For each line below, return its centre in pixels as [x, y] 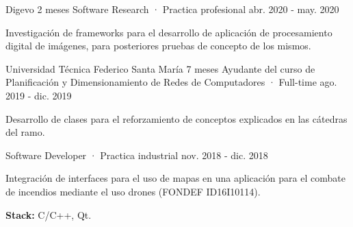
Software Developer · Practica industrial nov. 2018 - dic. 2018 [137, 155]
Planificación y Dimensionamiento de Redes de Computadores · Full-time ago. [171, 82]
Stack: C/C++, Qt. [49, 214]
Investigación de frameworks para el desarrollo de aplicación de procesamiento [169, 32]
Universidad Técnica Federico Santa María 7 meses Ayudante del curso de [160, 68]
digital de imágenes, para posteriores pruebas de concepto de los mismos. [158, 46]
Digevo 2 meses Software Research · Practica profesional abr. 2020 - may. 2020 [172, 9]
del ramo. [25, 132]
